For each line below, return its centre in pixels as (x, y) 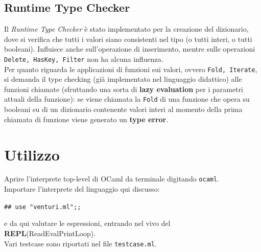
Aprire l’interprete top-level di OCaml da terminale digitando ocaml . (112, 179)
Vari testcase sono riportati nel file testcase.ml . (80, 243)
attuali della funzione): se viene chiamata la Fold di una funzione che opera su (127, 99)
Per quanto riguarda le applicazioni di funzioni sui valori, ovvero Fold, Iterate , (131, 69)
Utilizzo (32, 154)
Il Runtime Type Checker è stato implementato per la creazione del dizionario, (126, 29)
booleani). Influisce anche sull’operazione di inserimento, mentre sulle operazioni (130, 49)
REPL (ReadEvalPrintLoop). (50, 233)
